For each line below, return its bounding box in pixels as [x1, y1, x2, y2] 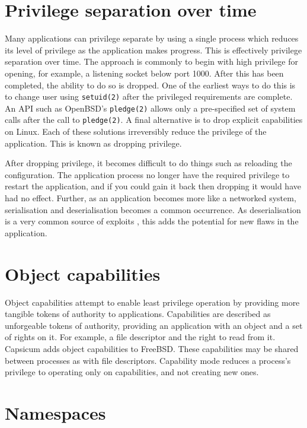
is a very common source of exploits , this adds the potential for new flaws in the [5, 215, 299, 227]
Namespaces [5, 400, 106, 424]
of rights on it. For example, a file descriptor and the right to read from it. [5, 331, 276, 343]
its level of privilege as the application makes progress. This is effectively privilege [5, 43, 302, 56]
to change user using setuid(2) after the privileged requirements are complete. [5, 90, 293, 103]
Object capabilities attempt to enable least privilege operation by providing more [5, 296, 300, 308]
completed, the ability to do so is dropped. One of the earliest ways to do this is [5, 78, 296, 91]
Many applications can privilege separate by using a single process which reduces [5, 32, 299, 45]
